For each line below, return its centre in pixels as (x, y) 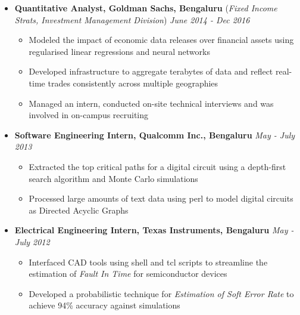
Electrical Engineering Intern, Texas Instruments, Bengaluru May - (154, 230)
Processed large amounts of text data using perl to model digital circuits (161, 198)
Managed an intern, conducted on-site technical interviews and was (151, 103)
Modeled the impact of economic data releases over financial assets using (161, 40)
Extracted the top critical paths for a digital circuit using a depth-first (157, 166)
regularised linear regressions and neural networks (119, 51)
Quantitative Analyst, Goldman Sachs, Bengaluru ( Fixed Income (146, 8)
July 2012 (32, 241)
